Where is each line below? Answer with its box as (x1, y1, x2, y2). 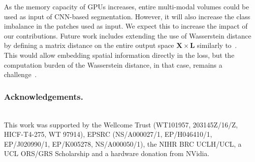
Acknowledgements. (4, 90, 83, 102)
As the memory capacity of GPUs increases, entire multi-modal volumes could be (4, 1, 249, 11)
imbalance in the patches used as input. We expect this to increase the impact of (4, 21, 248, 31)
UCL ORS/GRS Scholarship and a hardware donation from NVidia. (4, 148, 210, 159)
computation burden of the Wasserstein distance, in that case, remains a (4, 59, 223, 70)
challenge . (4, 69, 37, 80)
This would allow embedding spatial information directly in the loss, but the (4, 49, 234, 60)
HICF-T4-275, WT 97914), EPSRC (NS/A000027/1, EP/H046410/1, (4, 129, 212, 139)
